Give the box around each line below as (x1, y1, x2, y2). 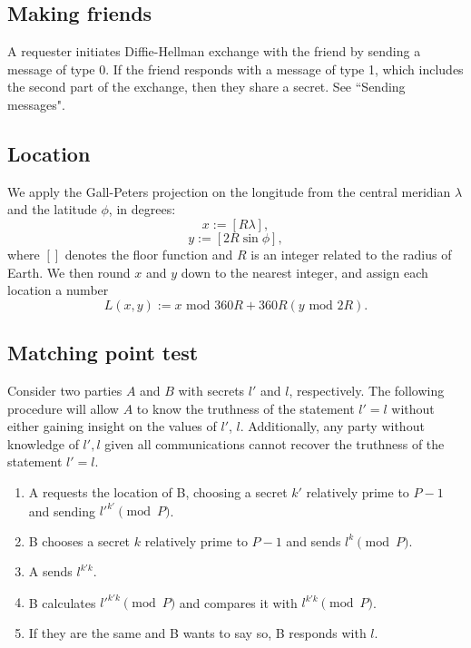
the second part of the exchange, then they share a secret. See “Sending (7, 77, 406, 96)
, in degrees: (108, 200, 176, 219)
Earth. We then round (7, 262, 131, 281)
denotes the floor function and (64, 244, 233, 263)
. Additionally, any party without (240, 417, 425, 436)
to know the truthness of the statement (136, 398, 355, 417)
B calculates (28, 593, 96, 612)
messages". (7, 94, 65, 113)
